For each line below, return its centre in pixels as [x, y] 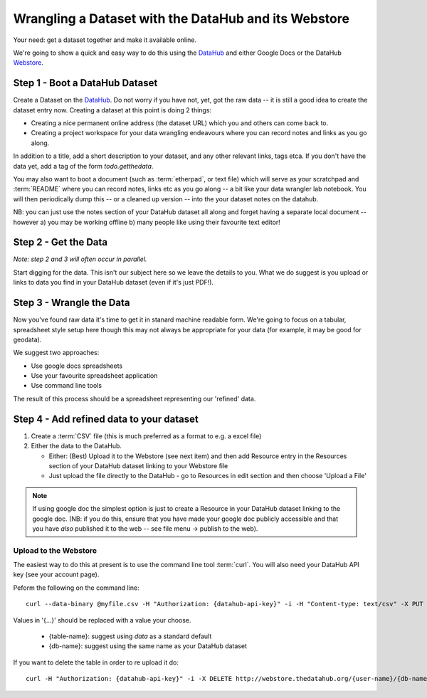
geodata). [27, 339]
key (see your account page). [56, 575]
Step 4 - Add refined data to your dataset [106, 419]
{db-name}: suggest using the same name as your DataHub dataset [148, 646]
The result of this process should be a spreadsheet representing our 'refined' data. [135, 398]
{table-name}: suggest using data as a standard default [130, 636]
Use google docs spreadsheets [77, 366]
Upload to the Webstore [55, 550]
